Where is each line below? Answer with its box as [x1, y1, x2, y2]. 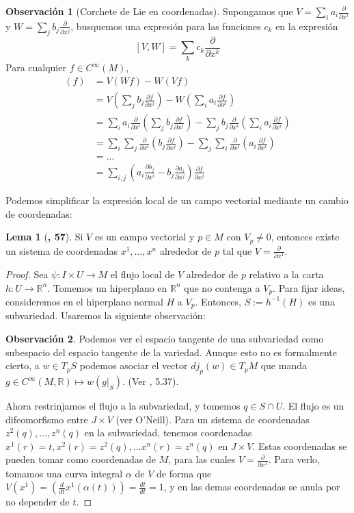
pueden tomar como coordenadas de [5, 452, 156, 466]
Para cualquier [5, 60, 66, 75]
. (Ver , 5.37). [122, 374, 179, 388]
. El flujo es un [282, 399, 344, 412]
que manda [260, 358, 307, 373]
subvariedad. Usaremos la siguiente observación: [5, 308, 206, 323]
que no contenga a [184, 280, 260, 295]
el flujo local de [110, 266, 175, 281]
